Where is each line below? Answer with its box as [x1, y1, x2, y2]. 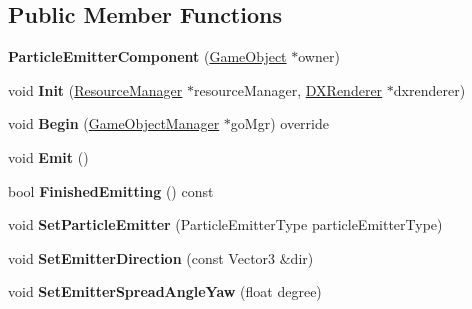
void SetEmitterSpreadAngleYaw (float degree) [8, 281, 322, 302]
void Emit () [8, 146, 89, 167]
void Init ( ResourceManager [8, 79, 183, 100]
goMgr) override [230, 113, 329, 134]
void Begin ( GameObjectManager [8, 113, 220, 134]
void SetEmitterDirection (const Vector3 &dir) [8, 247, 314, 268]
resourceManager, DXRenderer [193, 79, 383, 100]
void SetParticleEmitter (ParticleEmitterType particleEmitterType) [8, 214, 443, 235]
